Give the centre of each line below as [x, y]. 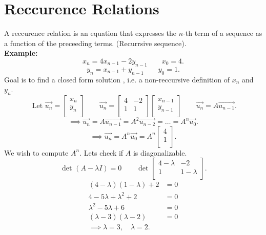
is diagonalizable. [160, 152]
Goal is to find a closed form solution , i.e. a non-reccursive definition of [117, 79]
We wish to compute [36, 152]
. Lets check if [101, 152]
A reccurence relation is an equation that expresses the [90, 33]
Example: [21, 53]
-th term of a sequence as [223, 33]
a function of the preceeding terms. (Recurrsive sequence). [95, 43]
